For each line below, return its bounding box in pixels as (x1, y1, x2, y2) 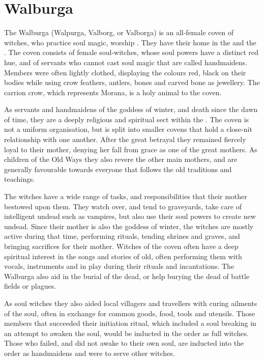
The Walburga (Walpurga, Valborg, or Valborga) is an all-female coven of (4, 27, 234, 38)
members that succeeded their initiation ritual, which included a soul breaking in (4, 318, 256, 328)
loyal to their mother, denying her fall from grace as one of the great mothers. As (4, 144, 257, 154)
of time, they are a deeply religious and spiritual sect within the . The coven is (4, 114, 249, 124)
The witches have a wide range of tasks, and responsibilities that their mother (4, 191, 247, 202)
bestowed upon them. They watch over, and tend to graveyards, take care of (4, 201, 242, 211)
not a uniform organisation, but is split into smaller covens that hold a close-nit (4, 124, 252, 134)
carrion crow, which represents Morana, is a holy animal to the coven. (4, 87, 222, 97)
